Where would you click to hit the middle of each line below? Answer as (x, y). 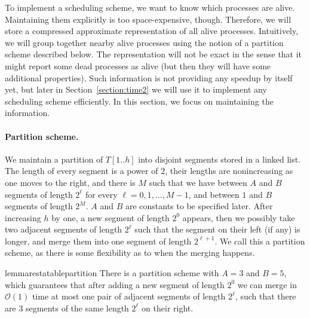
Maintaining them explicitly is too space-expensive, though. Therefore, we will (148, 19)
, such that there (266, 296)
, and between (214, 194)
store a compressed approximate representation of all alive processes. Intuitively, (152, 31)
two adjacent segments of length (64, 229)
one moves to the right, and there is (70, 182)
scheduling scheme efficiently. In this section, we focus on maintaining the (139, 101)
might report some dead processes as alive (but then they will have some (138, 65)
